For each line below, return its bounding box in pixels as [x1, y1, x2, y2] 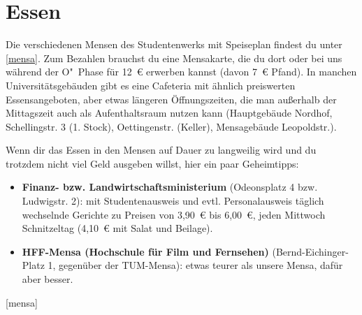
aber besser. [22, 272, 73, 286]
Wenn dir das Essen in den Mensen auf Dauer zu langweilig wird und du [6, 142, 317, 157]
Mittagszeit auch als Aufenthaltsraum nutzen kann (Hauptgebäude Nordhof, [6, 105, 333, 120]
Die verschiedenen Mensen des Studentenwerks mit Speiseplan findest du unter [6, 37, 342, 52]
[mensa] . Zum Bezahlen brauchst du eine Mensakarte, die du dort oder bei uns [6, 50, 342, 65]
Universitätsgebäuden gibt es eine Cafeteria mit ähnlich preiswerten [6, 78, 296, 92]
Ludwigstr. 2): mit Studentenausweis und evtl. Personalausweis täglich [22, 193, 324, 208]
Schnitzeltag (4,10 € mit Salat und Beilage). [22, 221, 213, 235]
